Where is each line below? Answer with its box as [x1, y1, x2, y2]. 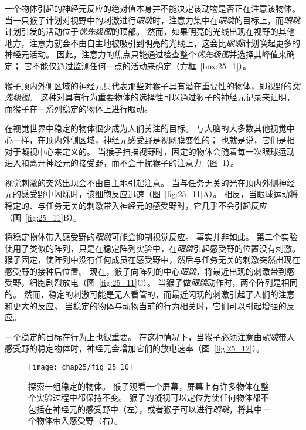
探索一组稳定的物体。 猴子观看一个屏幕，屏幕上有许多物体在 [28, 380, 261, 392]
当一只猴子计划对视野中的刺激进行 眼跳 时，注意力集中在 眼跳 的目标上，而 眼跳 [5, 13, 300, 26]
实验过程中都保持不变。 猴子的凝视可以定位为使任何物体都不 [36, 391, 269, 404]
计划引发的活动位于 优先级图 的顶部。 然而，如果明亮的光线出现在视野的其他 [5, 25, 295, 38]
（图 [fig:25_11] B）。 [5, 211, 81, 223]
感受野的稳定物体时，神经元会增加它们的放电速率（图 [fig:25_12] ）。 [5, 342, 264, 354]
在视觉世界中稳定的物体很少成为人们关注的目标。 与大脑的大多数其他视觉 [5, 122, 287, 134]
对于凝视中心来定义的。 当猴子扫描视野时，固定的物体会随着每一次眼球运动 [5, 145, 295, 157]
